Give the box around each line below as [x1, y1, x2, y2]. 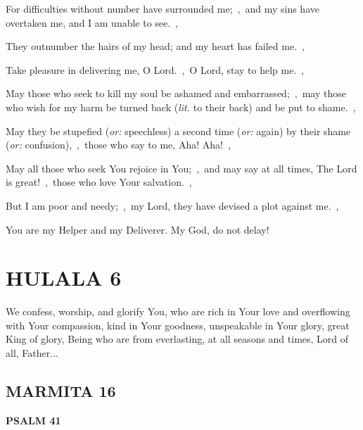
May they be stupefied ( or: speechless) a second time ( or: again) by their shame [6, 123, 351, 138]
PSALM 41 [6, 412, 61, 427]
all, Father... [6, 346, 58, 360]
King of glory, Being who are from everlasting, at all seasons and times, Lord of [6, 331, 349, 346]
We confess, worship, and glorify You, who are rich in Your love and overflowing [6, 304, 350, 319]
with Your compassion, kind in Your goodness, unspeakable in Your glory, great [6, 317, 350, 332]
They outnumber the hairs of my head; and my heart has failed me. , [6, 39, 305, 53]
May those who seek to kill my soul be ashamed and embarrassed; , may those [6, 86, 346, 101]
